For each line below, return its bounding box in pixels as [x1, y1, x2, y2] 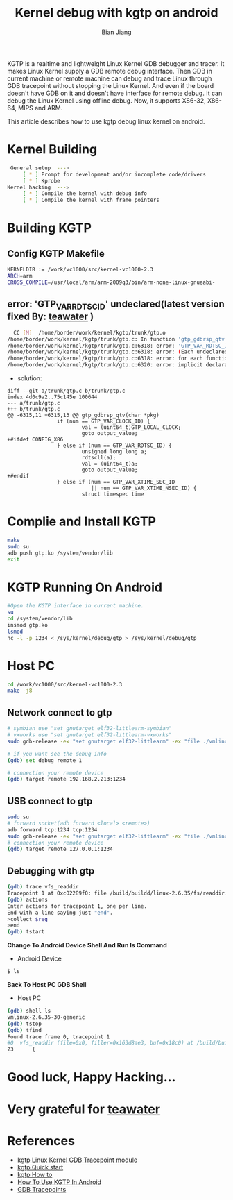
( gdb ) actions [7, 896, 49, 903]
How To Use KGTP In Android [17, 1178, 102, 1186]
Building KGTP [7, 220, 92, 236]
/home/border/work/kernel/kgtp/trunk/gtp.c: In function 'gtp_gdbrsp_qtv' [7, 335, 228, 343]
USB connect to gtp [7, 795, 93, 806]
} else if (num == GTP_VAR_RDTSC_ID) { [56, 442, 172, 449]
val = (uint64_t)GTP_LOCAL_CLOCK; [81, 424, 182, 431]
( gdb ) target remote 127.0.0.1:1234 [7, 845, 113, 853]
